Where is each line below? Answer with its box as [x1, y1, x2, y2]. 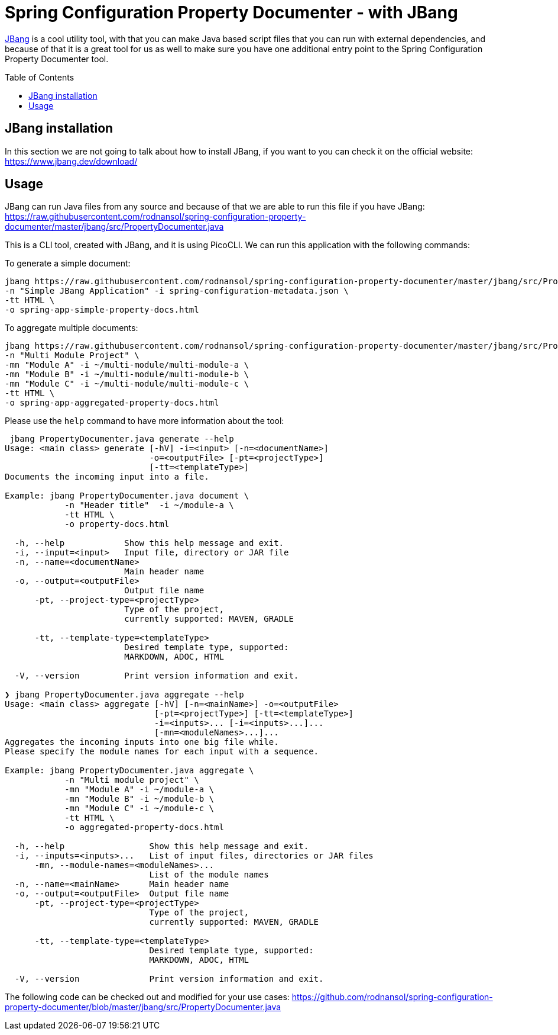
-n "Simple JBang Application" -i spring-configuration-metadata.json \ [5, 286, 349, 296]
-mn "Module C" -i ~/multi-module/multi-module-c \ [5, 379, 249, 389]
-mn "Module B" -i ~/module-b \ [64, 794, 215, 804]
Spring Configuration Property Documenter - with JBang [5, 2, 458, 22]
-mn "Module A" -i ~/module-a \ [64, 785, 215, 795]
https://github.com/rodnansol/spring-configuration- [291, 992, 493, 1002]
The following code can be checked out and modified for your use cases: [5, 992, 290, 1002]
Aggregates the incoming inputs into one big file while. [5, 737, 279, 747]
